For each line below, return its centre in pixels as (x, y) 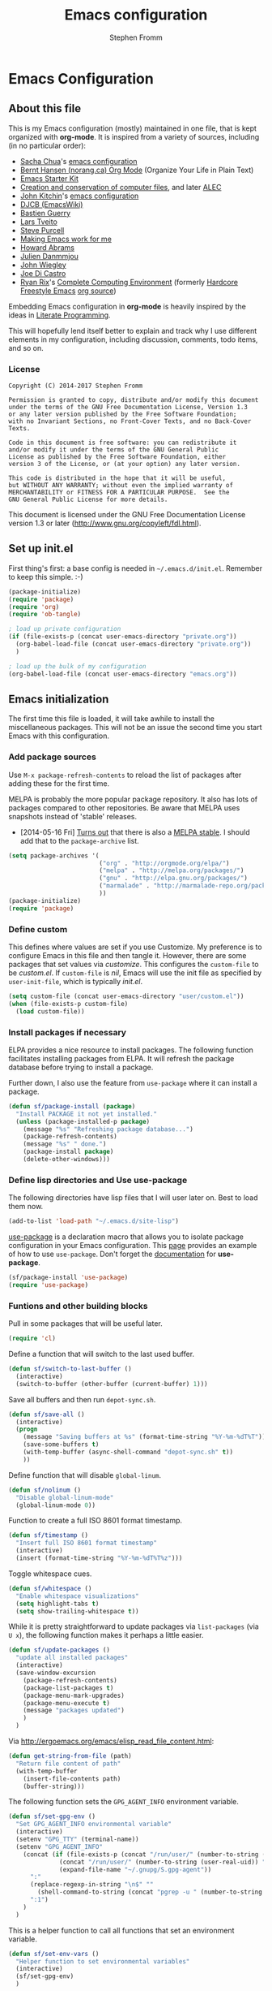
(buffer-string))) (54, 1786)
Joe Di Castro (43, 273)
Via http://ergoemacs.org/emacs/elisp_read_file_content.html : (111, 1741)
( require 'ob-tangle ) (45, 615)
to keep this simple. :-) (46, 577)
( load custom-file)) (50, 1011)
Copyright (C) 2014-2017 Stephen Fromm (76, 386)
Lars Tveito (39, 222)
